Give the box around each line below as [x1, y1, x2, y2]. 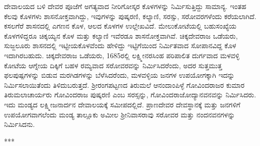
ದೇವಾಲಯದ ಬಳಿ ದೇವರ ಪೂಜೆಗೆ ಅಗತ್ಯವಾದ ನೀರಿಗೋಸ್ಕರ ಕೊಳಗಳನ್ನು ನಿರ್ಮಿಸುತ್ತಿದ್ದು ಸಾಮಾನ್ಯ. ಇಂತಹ [4, 1, 246, 11]
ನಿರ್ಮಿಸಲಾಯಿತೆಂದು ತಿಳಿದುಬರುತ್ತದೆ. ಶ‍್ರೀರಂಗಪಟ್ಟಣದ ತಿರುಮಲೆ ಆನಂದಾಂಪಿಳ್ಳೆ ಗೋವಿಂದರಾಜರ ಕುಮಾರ [4, 79, 245, 90]
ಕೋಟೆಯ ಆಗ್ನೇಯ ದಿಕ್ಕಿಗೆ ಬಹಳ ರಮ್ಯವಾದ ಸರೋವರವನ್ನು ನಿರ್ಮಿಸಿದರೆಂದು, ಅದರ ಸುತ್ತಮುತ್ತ [4, 60, 222, 70]
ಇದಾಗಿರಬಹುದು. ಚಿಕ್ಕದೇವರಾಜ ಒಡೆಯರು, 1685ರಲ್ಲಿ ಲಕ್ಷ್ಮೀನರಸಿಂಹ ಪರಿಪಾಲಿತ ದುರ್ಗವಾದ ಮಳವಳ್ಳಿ [4, 50, 240, 60]
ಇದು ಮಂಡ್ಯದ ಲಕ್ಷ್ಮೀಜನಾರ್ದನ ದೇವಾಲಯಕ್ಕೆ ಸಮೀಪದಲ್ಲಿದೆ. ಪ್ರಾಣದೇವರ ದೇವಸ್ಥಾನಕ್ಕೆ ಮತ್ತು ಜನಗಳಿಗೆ [4, 99, 240, 109]
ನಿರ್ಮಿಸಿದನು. [4, 119, 35, 129]
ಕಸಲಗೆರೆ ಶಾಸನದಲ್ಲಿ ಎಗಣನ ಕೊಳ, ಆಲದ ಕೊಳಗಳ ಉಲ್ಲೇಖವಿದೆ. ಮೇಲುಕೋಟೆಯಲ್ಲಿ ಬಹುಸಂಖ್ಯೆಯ [4, 21, 237, 31]
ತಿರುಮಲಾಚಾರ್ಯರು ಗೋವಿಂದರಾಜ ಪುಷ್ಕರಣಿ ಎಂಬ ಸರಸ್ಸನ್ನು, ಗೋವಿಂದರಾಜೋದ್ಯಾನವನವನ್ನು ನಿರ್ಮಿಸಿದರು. [4, 89, 256, 100]
